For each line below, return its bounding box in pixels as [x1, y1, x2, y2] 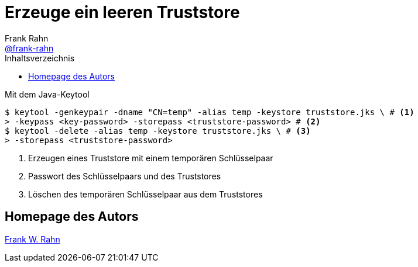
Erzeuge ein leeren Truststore [5, 2, 240, 22]
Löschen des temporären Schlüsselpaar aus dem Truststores [28, 189, 263, 199]
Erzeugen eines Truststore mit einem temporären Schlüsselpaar [28, 152, 273, 163]
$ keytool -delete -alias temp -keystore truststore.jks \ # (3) [5, 126, 311, 136]
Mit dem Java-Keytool [5, 89, 90, 99]
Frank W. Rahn [5, 234, 60, 244]
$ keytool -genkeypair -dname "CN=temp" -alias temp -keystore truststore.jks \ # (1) [5, 107, 414, 117]
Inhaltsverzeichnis [5, 53, 75, 63]
